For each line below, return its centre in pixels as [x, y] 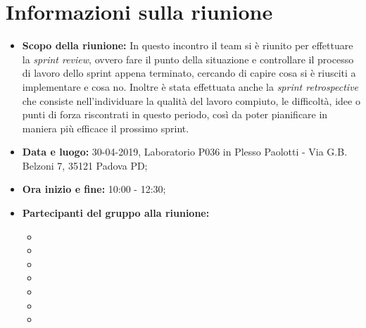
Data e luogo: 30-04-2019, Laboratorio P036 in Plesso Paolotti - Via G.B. [185, 152]
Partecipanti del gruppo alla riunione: [116, 213]
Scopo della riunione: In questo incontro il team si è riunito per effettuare [188, 45]
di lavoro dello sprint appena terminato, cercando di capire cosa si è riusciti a [189, 73]
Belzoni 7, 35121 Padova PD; [85, 165]
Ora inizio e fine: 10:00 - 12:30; [94, 189]
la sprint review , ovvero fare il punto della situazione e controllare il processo [188, 59]
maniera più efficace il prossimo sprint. [106, 128]
